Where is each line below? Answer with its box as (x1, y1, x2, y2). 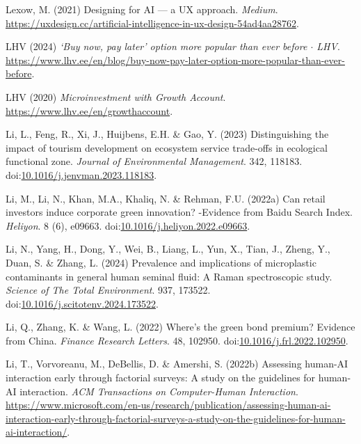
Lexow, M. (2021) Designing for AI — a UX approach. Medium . (6, 2, 278, 16)
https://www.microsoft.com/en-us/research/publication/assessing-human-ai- (6, 397, 331, 412)
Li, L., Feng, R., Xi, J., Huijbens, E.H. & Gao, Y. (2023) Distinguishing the (6, 127, 329, 141)
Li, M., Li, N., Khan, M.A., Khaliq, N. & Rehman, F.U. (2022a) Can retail (6, 191, 326, 205)
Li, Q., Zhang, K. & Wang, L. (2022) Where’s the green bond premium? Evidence (6, 319, 355, 334)
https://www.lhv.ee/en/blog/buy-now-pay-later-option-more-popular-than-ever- (6, 52, 345, 67)
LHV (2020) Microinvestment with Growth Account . (6, 89, 226, 104)
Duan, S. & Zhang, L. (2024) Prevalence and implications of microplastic (6, 255, 316, 269)
